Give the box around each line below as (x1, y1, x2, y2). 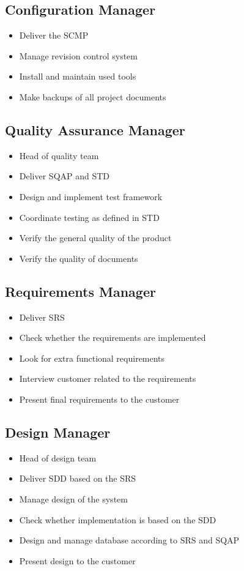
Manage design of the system (19, 492, 128, 505)
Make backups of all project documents (19, 90, 166, 103)
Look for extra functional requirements (19, 351, 165, 364)
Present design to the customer (19, 554, 136, 567)
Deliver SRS (19, 310, 65, 323)
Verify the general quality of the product (19, 231, 172, 244)
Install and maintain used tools (19, 70, 136, 83)
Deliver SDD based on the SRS (19, 472, 136, 485)
